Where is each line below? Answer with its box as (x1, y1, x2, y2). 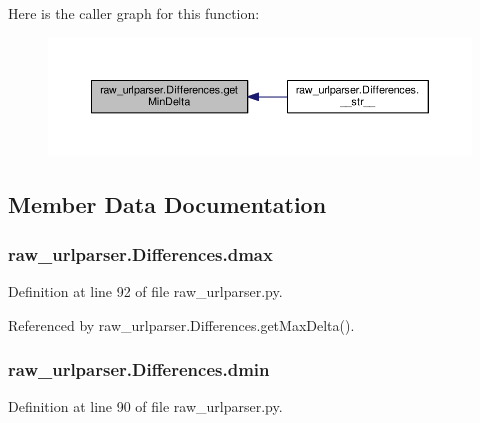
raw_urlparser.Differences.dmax (8, 241, 273, 266)
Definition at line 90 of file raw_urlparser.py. (8, 396, 283, 417)
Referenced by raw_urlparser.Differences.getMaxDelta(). (8, 314, 355, 335)
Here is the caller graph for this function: (8, 3, 260, 23)
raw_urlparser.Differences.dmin (8, 357, 270, 382)
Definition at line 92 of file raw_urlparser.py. (8, 280, 283, 301)
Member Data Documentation (8, 189, 327, 220)
